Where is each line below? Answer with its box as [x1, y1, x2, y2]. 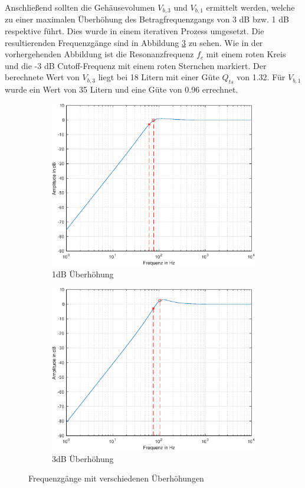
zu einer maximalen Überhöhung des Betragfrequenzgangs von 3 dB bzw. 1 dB [5, 13, 289, 25]
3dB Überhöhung [52, 452, 114, 464]
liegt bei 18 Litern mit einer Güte [98, 71, 219, 83]
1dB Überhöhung [52, 267, 114, 280]
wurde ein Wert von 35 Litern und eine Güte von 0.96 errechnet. [5, 83, 238, 96]
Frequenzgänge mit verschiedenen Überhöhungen [28, 472, 204, 484]
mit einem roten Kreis [206, 48, 286, 60]
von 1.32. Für [237, 71, 286, 83]
